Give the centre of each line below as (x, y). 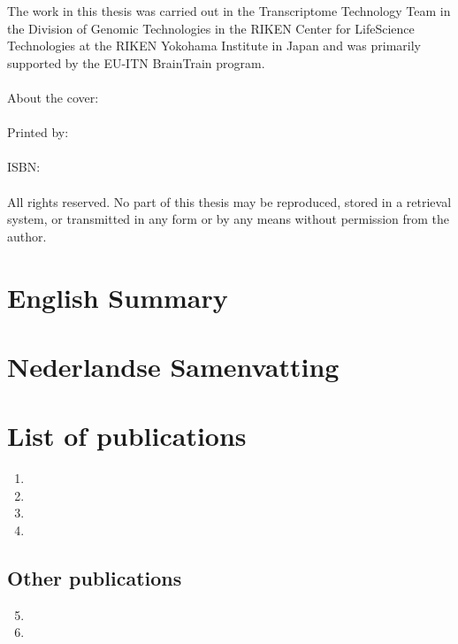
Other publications (95, 577)
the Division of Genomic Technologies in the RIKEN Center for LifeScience (211, 28)
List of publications (127, 436)
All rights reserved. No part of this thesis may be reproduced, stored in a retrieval (229, 201)
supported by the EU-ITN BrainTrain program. (136, 62)
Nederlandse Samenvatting (173, 366)
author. (27, 236)
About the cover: (53, 97)
